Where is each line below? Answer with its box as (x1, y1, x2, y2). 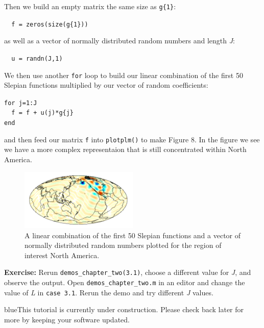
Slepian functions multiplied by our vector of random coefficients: (4, 80, 208, 90)
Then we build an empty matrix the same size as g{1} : (4, 1, 176, 11)
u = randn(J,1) (11, 55, 63, 62)
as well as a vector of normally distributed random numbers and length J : (4, 35, 235, 46)
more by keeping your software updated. (4, 314, 130, 324)
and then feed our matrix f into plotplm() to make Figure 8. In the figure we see (4, 134, 260, 144)
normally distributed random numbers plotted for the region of (25, 240, 222, 250)
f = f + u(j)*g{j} (11, 109, 74, 117)
